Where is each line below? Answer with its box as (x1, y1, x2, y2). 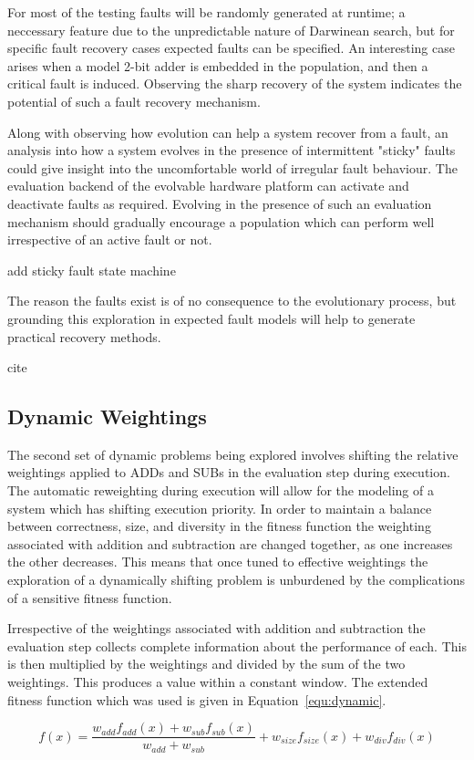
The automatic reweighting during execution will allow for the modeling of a (7, 481, 434, 500)
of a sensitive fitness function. (7, 588, 172, 607)
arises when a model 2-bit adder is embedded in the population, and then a (7, 56, 428, 75)
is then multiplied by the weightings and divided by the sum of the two (7, 654, 406, 673)
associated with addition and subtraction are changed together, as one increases (7, 534, 453, 553)
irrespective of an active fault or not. (7, 230, 212, 249)
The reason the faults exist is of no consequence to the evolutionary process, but (7, 291, 457, 310)
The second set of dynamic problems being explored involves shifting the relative (7, 444, 459, 463)
